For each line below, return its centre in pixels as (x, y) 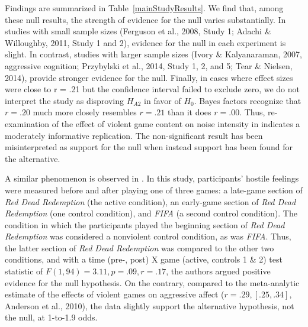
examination (27, 123)
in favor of (163, 100)
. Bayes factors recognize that (248, 100)
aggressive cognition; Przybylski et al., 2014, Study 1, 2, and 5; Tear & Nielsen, (149, 65)
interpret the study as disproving (65, 100)
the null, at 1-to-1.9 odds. (51, 317)
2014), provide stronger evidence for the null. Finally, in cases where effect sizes (149, 77)
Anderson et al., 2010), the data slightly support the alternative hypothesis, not (150, 305)
